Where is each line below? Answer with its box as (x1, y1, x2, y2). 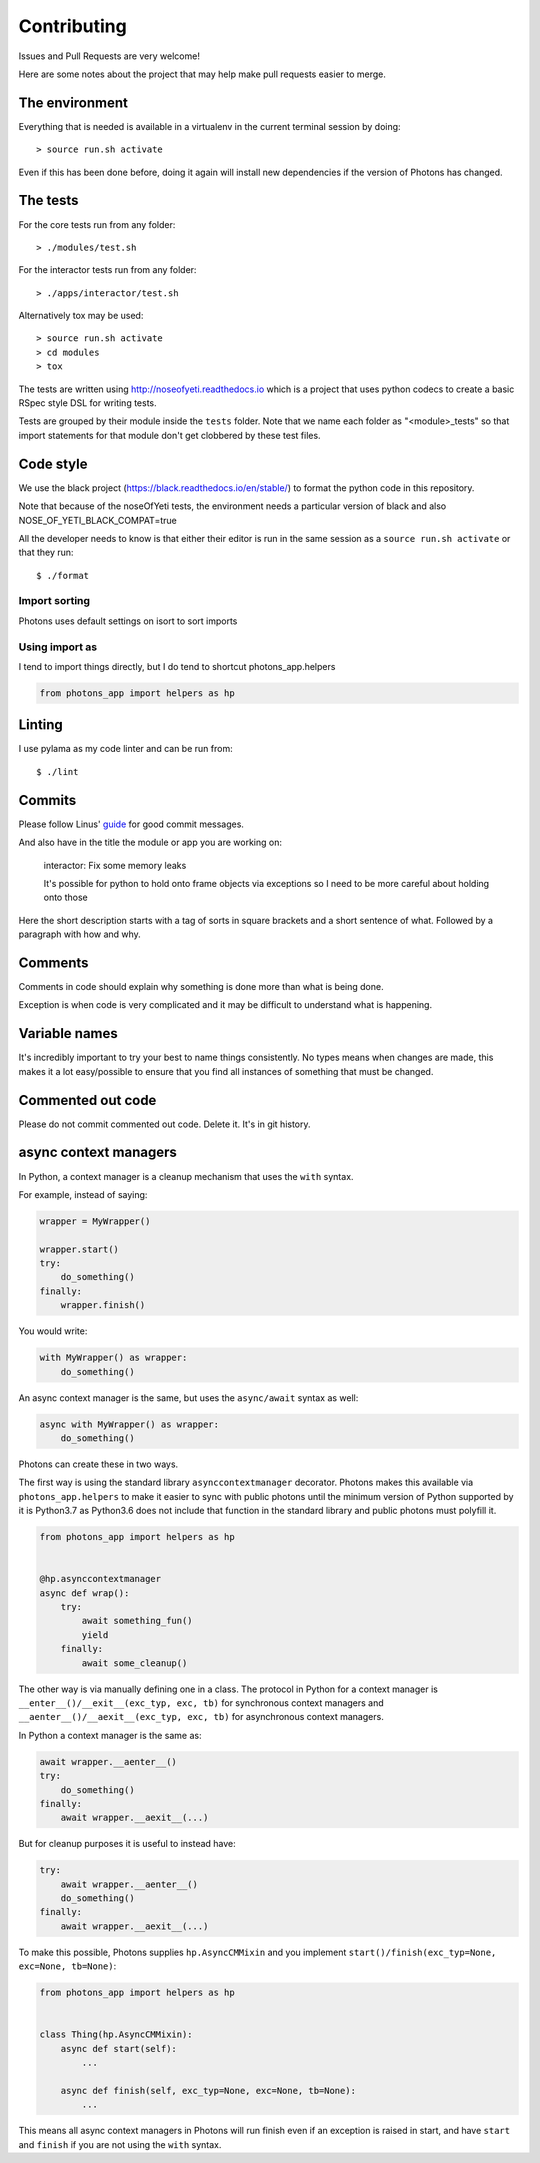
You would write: (18, 1325, 88, 1337)
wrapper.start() (39, 1243, 120, 1255)
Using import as (18, 640, 98, 654)
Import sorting (18, 594, 90, 608)
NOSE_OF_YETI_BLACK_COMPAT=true (18, 514, 177, 526)
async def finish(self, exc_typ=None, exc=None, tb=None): (60, 2085, 357, 2096)
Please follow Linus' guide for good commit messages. (18, 818, 245, 830)
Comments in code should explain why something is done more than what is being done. (18, 981, 384, 992)
